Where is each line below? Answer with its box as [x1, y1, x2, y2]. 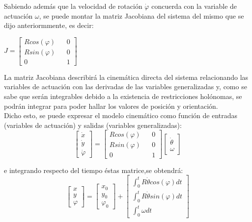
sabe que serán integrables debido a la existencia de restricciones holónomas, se [4, 91, 242, 101]
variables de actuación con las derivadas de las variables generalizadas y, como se [4, 81, 247, 92]
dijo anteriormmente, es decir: [4, 20, 94, 30]
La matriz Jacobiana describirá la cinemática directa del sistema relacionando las [4, 72, 249, 82]
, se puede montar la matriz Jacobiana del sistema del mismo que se [39, 10, 244, 21]
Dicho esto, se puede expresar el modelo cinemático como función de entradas [4, 110, 238, 121]
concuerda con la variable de [151, 1, 237, 11]
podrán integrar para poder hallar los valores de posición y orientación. [4, 100, 218, 111]
